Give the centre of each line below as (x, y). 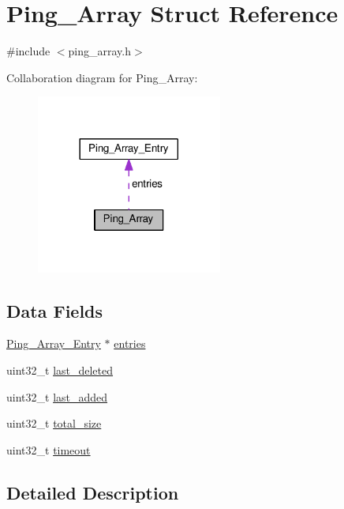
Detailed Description (93, 492)
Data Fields (55, 310)
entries (130, 343)
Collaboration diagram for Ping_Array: (102, 77)
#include (28, 51)
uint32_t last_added (57, 396)
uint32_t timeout (49, 449)
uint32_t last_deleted (60, 370)
